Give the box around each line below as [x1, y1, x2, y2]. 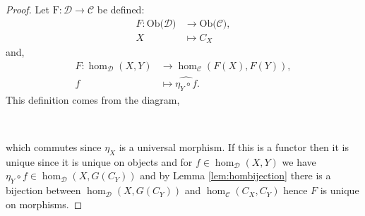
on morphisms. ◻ [6, 196, 83, 211]
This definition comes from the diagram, [6, 92, 180, 107]
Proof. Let [6, 2, 49, 16]
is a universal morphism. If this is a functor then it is [119, 139, 349, 154]
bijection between [6, 183, 81, 198]
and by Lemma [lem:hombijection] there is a [140, 168, 331, 183]
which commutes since [6, 139, 102, 154]
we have [282, 154, 316, 169]
